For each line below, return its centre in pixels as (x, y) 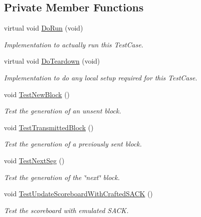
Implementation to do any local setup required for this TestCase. (101, 77)
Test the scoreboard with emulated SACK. (66, 210)
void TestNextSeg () (34, 160)
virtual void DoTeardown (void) (52, 61)
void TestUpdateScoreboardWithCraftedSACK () (79, 194)
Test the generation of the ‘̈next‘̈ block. (62, 177)
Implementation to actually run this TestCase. (74, 44)
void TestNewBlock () (37, 94)
